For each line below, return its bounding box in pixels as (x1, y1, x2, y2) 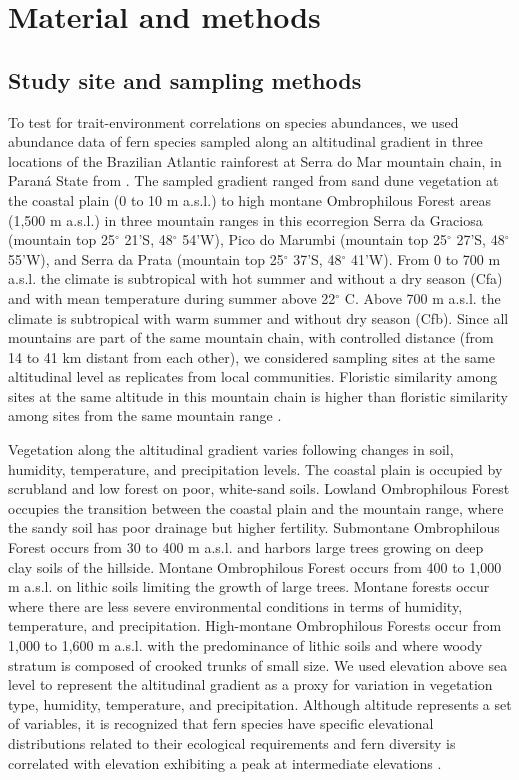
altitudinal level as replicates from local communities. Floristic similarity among (8, 366, 498, 387)
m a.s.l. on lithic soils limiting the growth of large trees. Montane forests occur (8, 576, 490, 597)
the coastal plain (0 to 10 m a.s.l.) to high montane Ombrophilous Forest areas (8, 189, 491, 210)
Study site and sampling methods (8, 64, 362, 95)
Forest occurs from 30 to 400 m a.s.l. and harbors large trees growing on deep (8, 537, 484, 558)
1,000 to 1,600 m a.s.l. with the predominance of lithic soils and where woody (8, 635, 483, 656)
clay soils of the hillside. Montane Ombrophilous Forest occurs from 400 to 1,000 (8, 556, 502, 577)
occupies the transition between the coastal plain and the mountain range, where (8, 497, 504, 518)
